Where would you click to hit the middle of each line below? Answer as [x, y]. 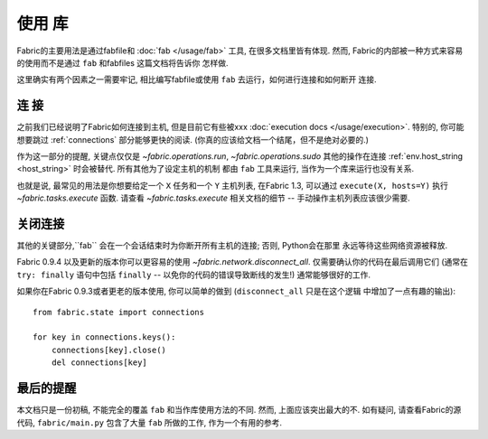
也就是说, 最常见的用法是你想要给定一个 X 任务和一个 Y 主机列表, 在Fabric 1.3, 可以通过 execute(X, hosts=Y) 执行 [233, 185]
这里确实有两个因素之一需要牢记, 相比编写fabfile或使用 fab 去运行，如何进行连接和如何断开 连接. [197, 79]
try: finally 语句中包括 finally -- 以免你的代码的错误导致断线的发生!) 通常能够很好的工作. [193, 275]
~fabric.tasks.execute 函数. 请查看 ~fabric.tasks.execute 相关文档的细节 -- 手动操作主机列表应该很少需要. [213, 198]
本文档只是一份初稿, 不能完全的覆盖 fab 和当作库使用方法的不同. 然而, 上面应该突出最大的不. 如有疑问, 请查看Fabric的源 [239, 410]
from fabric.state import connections [119, 312]
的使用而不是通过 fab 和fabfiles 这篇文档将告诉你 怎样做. [122, 62]
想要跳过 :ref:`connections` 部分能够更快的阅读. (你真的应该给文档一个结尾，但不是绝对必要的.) [193, 139]
